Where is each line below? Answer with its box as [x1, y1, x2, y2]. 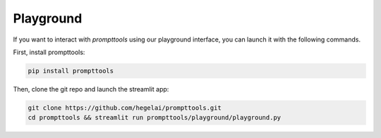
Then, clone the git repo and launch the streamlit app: [13, 84, 169, 93]
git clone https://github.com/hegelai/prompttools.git [28, 103, 222, 112]
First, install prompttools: [13, 48, 85, 56]
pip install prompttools [28, 67, 114, 75]
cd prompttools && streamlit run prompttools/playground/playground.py [28, 113, 282, 122]
